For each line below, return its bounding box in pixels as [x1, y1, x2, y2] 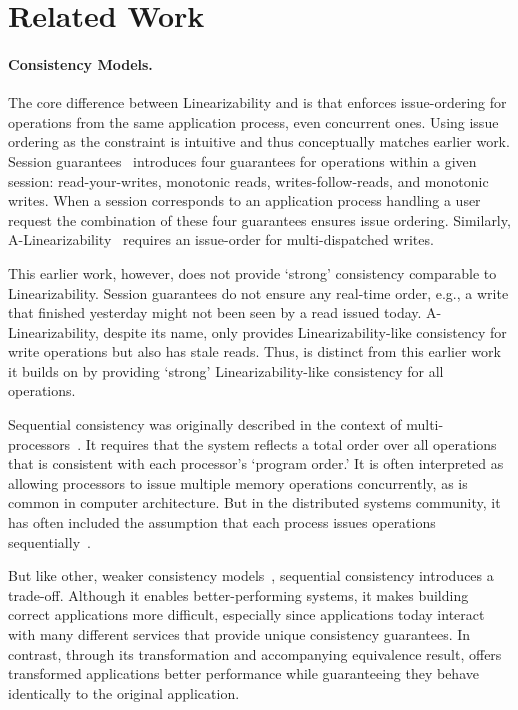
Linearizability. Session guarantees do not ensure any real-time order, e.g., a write [8, 282, 509, 303]
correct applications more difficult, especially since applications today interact [8, 604, 485, 625]
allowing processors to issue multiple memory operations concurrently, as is [8, 472, 468, 493]
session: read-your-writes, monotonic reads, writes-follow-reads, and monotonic [8, 170, 489, 191]
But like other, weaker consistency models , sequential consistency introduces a [8, 565, 494, 586]
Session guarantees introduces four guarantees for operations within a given [8, 150, 477, 171]
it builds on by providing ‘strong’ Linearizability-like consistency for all [8, 360, 444, 381]
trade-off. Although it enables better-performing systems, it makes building [8, 584, 469, 605]
